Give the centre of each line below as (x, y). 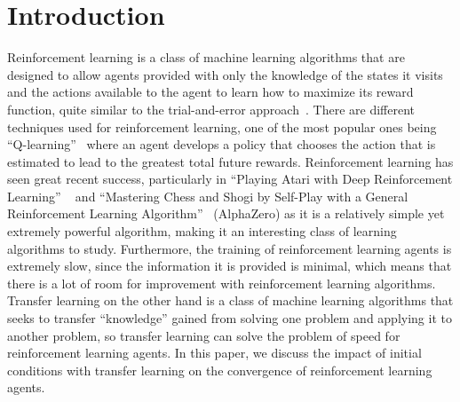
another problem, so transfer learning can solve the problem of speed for (204, 335)
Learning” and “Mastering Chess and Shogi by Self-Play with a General (208, 196)
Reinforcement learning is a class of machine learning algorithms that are (206, 57)
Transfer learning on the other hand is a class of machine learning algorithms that (230, 300)
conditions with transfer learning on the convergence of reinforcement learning (220, 370)
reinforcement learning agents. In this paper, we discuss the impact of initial (214, 353)
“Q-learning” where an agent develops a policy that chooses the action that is (222, 144)
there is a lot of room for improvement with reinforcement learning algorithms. (222, 283)
